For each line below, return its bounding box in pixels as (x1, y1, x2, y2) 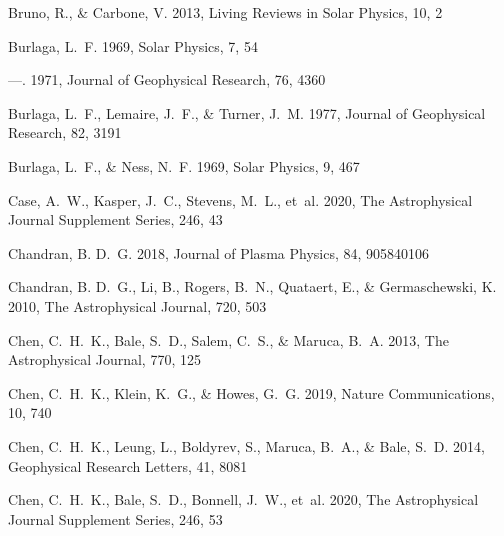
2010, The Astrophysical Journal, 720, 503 (8, 295, 267, 316)
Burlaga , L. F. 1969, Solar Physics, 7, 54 (8, 35, 258, 56)
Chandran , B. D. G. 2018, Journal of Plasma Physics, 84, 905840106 (8, 242, 430, 263)
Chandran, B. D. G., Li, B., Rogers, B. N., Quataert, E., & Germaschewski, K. (8, 276, 497, 297)
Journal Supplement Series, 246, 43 (8, 209, 223, 230)
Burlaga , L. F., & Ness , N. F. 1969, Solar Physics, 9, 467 (8, 155, 360, 176)
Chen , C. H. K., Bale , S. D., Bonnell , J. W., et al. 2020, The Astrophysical (8, 489, 479, 510)
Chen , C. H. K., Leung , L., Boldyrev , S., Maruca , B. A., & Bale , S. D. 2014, (8, 435, 485, 456)
